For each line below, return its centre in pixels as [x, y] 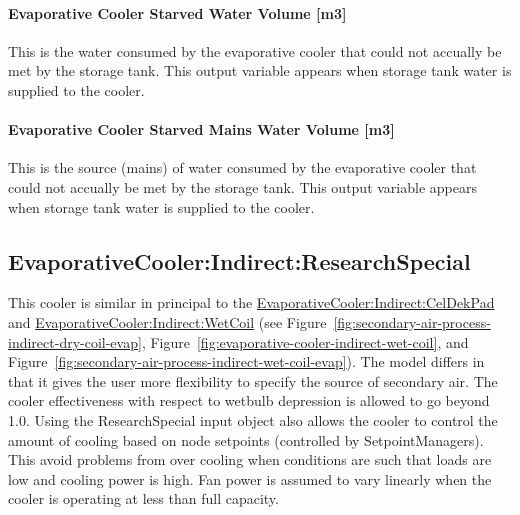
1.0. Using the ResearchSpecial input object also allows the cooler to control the [253, 419]
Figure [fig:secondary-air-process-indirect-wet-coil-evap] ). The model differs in [246, 361]
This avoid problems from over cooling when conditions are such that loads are [250, 459]
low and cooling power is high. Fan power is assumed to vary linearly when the [250, 478]
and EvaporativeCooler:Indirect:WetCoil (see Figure [167, 321]
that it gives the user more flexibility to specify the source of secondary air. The [253, 380]
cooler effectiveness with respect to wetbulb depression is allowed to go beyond [249, 400]
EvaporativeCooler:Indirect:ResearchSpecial [239, 260]
